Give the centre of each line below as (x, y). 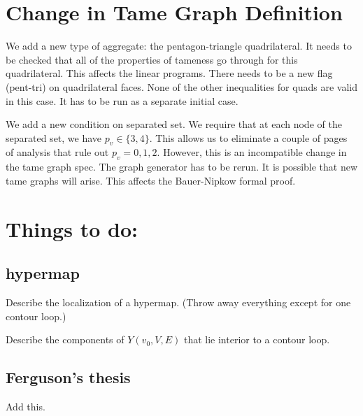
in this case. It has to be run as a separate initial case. (122, 100)
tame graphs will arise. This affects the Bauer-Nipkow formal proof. (151, 180)
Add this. (26, 407)
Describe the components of (65, 339)
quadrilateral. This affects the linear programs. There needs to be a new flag (169, 73)
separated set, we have (54, 137)
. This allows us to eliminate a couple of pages (248, 137)
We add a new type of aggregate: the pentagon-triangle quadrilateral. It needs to (179, 46)
